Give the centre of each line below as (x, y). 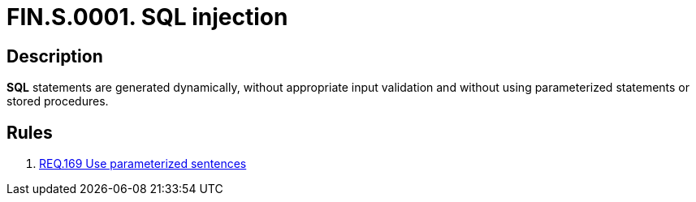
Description (55, 56)
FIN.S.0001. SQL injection (147, 17)
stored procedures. (58, 101)
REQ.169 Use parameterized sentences (143, 164)
